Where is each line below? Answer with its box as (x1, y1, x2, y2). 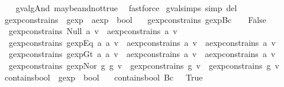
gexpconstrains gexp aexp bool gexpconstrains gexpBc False (4, 13, 266, 25)
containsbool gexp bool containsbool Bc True (4, 71, 203, 83)
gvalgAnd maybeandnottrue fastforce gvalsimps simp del (15, 2, 237, 14)
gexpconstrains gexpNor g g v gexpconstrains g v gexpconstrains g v (8, 59, 279, 71)
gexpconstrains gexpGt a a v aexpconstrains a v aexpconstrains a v (8, 48, 276, 60)
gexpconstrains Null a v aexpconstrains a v (8, 25, 177, 37)
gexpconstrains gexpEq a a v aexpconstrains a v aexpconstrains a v (8, 36, 276, 48)
